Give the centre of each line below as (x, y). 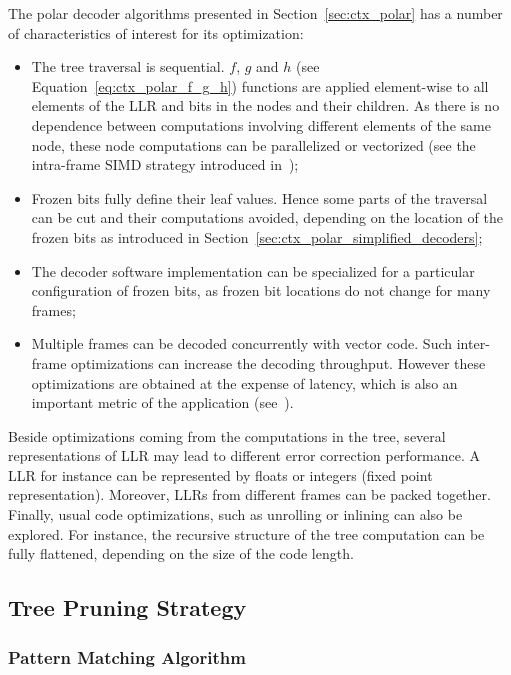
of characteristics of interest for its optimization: (156, 32)
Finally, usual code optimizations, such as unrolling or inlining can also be (235, 514)
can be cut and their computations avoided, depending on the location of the (267, 217)
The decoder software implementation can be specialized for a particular (253, 270)
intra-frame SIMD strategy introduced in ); (165, 164)
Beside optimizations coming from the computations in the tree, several (227, 435)
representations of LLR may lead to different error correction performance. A (244, 455)
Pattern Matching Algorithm (127, 656)
